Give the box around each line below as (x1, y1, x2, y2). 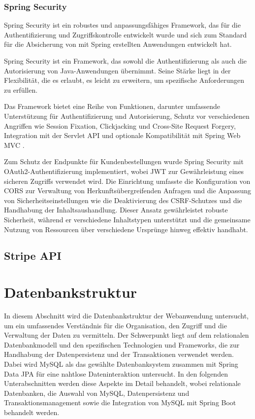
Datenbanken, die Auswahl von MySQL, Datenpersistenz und (4, 387, 190, 398)
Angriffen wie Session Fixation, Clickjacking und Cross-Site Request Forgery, (4, 120, 236, 131)
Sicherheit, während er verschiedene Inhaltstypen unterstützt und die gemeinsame (4, 214, 251, 224)
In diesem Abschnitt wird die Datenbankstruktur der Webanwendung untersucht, (4, 311, 249, 320)
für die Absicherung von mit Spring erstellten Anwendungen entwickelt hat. (4, 39, 232, 49)
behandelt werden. (4, 407, 60, 417)
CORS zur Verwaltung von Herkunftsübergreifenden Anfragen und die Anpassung (4, 185, 252, 196)
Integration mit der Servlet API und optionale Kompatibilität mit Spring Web (4, 130, 241, 140)
